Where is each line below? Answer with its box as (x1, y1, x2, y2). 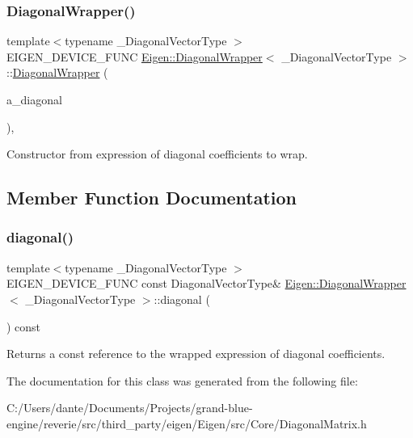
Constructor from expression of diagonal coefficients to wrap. (6, 145, 308, 162)
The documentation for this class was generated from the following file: (6, 372, 358, 389)
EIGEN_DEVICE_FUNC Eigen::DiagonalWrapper (6, 48, 263, 65)
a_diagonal (6, 91, 62, 107)
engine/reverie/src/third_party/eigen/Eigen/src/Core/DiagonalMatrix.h (6, 415, 367, 432)
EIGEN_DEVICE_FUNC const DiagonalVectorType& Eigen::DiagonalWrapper (6, 275, 407, 292)
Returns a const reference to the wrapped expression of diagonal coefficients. (6, 345, 386, 362)
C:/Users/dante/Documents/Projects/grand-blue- (6, 399, 253, 416)
